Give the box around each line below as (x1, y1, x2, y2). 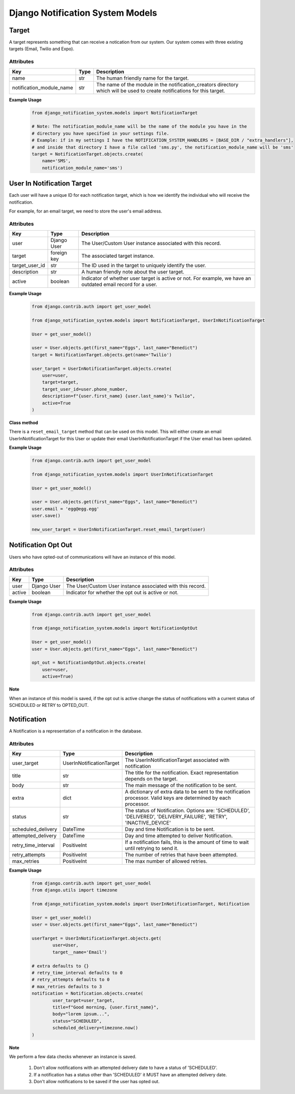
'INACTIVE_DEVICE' (124, 819, 171, 826)
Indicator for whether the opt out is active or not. (66, 589, 179, 596)
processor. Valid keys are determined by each (124, 794, 231, 801)
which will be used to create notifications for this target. (96, 87, 226, 94)
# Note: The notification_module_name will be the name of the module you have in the (31, 123, 247, 129)
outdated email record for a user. (81, 281, 157, 288)
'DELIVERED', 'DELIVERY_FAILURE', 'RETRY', (124, 813, 228, 820)
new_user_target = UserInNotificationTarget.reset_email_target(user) (31, 527, 206, 532)
